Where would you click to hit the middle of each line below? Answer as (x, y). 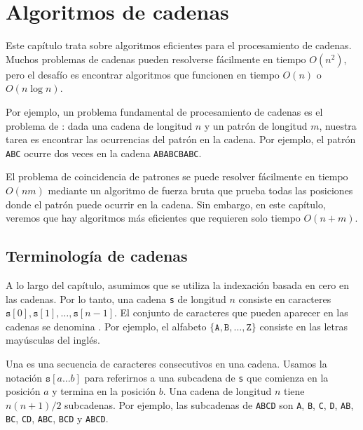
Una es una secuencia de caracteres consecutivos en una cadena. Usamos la (166, 363)
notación (24, 377)
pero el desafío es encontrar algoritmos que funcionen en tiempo (143, 74)
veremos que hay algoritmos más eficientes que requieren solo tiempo (153, 218)
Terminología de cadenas (97, 256)
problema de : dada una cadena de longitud (99, 125)
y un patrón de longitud (256, 125)
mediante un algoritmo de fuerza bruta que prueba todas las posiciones (200, 190)
